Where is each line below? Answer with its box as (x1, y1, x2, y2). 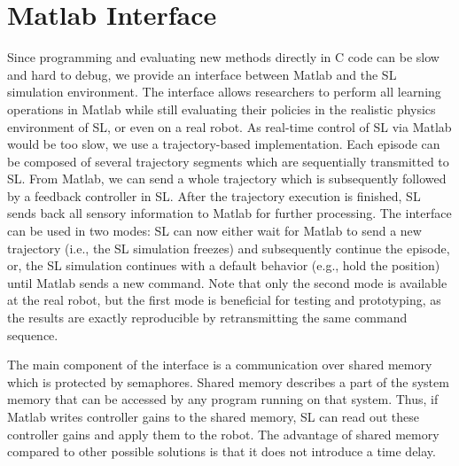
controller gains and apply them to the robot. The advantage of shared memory (7, 424, 440, 443)
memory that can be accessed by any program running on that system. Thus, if (7, 390, 439, 408)
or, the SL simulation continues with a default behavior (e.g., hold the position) (7, 256, 440, 275)
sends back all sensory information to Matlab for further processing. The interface (7, 204, 452, 222)
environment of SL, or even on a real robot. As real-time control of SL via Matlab (7, 117, 452, 136)
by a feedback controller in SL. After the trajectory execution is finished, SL (7, 186, 421, 205)
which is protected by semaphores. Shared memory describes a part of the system (7, 372, 449, 391)
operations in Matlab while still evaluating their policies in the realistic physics (7, 99, 436, 118)
